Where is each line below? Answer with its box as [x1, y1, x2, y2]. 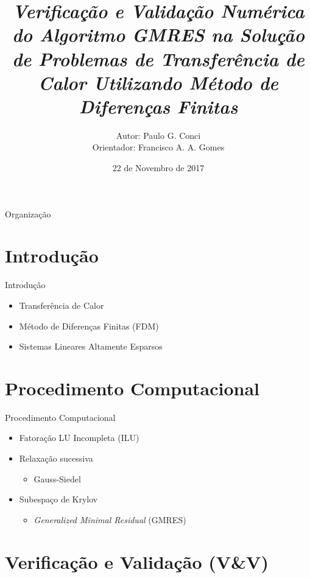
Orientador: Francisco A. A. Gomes [92, 141, 225, 153]
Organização [5, 207, 51, 220]
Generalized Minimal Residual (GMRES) [33, 513, 186, 526]
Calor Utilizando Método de [38, 69, 278, 95]
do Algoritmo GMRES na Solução [12, 22, 305, 48]
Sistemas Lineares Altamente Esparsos [19, 340, 163, 353]
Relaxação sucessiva [19, 452, 93, 465]
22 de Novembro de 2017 [112, 161, 205, 174]
